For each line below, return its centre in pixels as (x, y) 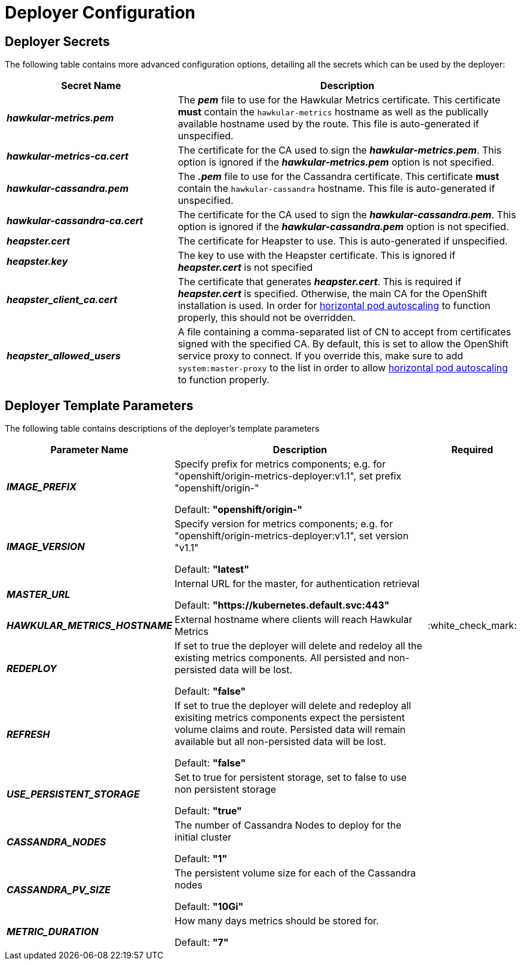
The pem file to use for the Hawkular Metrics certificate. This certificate (339, 100)
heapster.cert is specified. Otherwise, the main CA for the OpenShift (332, 294)
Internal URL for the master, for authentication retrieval (297, 584)
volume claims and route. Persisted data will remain (290, 730)
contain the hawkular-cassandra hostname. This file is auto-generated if (336, 189)
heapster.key (37, 262)
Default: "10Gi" (209, 907)
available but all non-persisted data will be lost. (281, 742)
